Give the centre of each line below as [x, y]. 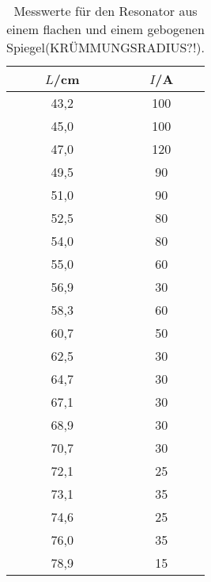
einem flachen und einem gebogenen [105, 29]
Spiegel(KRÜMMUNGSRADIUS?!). [106, 47]
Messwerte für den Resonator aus [105, 11]
